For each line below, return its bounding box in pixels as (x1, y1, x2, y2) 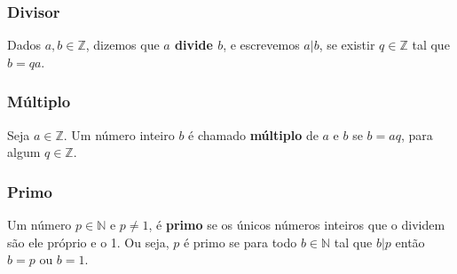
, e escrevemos (223, 35, 300, 54)
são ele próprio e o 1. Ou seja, (7, 232, 169, 251)
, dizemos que (85, 35, 160, 54)
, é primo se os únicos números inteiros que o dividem (148, 215, 445, 234)
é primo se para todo (183, 232, 297, 251)
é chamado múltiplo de (188, 125, 319, 144)
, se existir (319, 35, 375, 54)
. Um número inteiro (63, 125, 175, 144)
